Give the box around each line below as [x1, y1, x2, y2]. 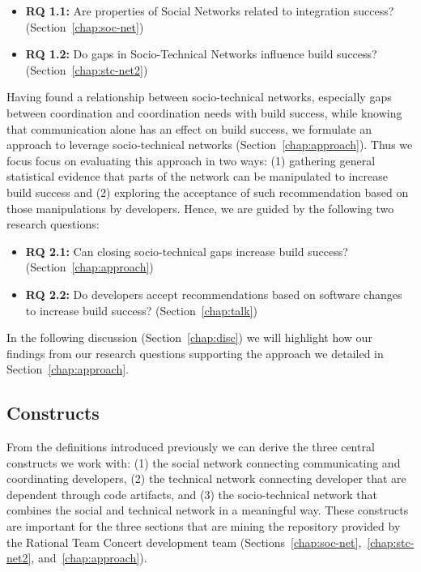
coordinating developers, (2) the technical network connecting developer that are [6, 470, 406, 487]
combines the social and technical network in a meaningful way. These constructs [6, 502, 409, 519]
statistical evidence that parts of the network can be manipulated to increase [6, 168, 388, 185]
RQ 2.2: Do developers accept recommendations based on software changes [25, 285, 402, 302]
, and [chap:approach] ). [31, 549, 147, 566]
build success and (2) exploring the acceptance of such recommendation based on [6, 183, 409, 200]
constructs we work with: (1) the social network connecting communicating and [6, 454, 401, 471]
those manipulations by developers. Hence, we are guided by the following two [6, 199, 394, 216]
